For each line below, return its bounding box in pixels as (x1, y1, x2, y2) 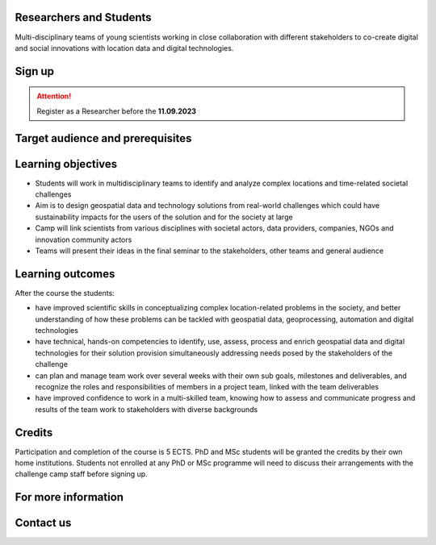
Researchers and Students (15, 10, 153, 24)
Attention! (36, 91, 72, 101)
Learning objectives (15, 157, 118, 171)
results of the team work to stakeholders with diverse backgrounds (35, 404, 258, 414)
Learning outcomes (15, 267, 115, 281)
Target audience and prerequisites (15, 131, 192, 145)
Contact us (15, 516, 72, 530)
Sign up (15, 64, 55, 78)
